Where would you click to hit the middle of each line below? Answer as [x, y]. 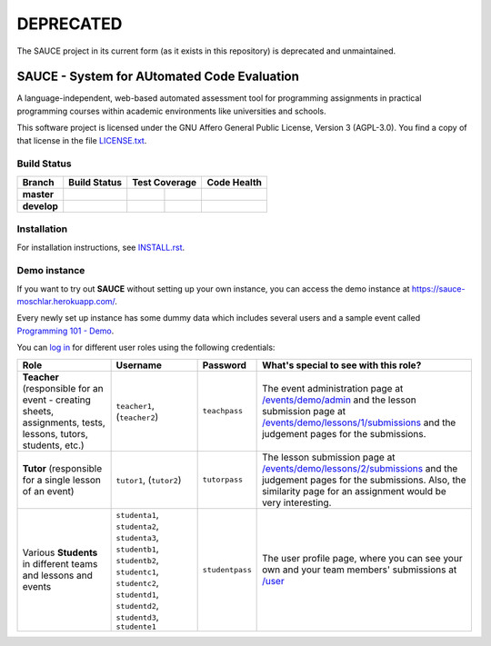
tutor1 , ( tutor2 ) [149, 480]
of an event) [48, 491]
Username [139, 365]
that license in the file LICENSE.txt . [82, 140]
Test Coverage [165, 182]
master [38, 194]
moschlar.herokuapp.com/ [66, 302]
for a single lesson [62, 480]
